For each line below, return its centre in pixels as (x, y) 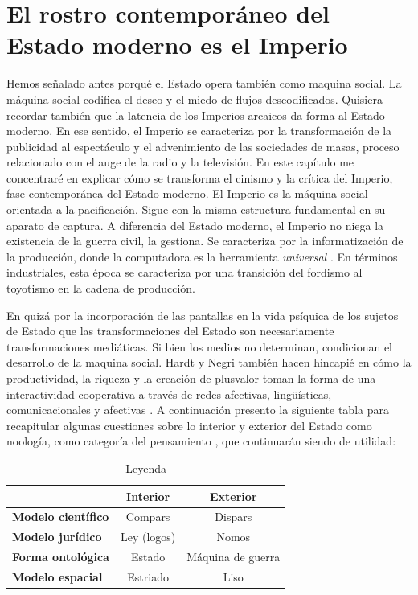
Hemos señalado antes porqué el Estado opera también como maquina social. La (204, 83)
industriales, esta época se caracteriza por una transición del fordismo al (184, 272)
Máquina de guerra (234, 557)
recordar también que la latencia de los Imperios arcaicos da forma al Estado (196, 115)
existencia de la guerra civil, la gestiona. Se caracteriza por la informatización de (205, 241)
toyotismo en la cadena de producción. (101, 288)
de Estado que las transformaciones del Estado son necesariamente (170, 331)
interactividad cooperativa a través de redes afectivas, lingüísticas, (169, 394)
